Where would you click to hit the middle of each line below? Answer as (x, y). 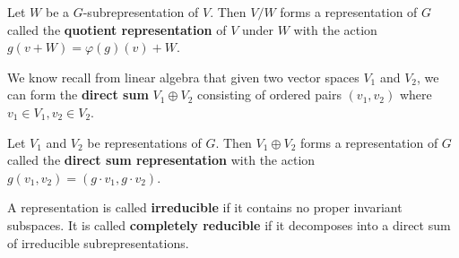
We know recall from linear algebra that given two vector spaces (183, 77)
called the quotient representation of (117, 29)
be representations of (144, 142)
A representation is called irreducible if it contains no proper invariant (205, 207)
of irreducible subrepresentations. (98, 242)
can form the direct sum (78, 95)
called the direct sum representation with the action (161, 160)
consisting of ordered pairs (269, 95)
